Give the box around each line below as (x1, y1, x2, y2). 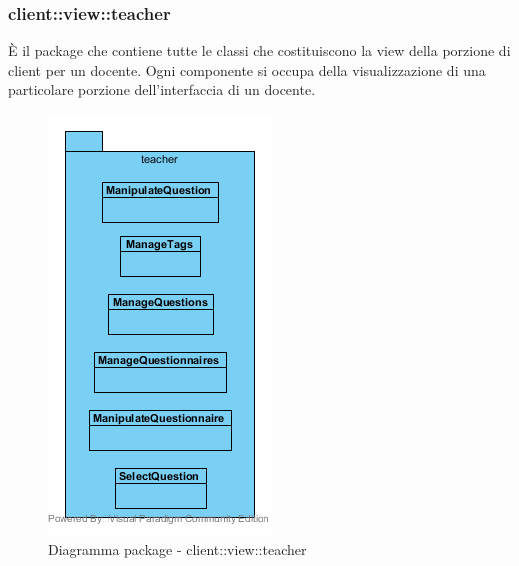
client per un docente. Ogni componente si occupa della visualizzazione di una (8, 59, 486, 80)
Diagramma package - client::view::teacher (48, 538, 307, 559)
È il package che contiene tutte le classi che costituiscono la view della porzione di (8, 40, 511, 61)
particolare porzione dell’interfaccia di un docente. (8, 79, 316, 100)
